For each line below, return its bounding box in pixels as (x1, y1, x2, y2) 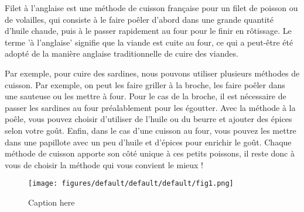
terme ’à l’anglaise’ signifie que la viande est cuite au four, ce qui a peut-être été (5, 36, 293, 48)
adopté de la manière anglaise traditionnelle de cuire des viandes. (5, 47, 238, 60)
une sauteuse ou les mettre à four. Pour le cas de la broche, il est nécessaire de (5, 90, 286, 102)
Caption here (28, 196, 75, 208)
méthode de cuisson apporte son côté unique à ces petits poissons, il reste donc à (5, 147, 295, 159)
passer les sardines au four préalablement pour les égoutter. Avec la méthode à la (5, 101, 296, 113)
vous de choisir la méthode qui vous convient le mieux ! (5, 158, 203, 171)
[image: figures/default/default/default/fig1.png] (28, 179, 234, 188)
